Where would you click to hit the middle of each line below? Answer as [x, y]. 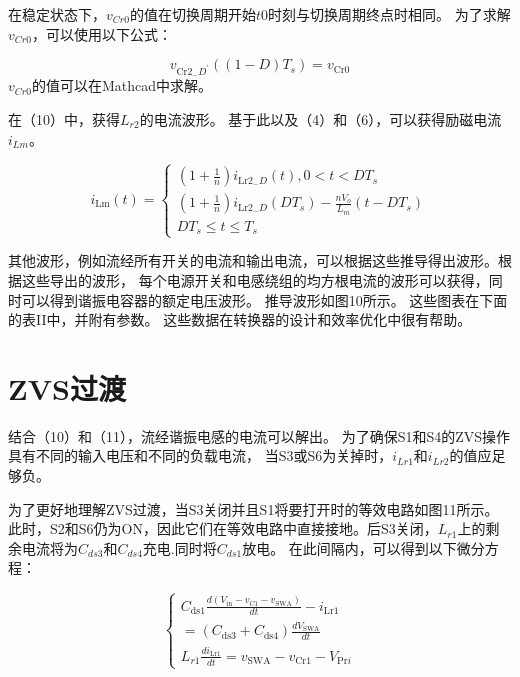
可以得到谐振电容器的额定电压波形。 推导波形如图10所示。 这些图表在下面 [264, 299]
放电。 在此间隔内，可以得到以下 [349, 547]
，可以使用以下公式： [101, 33]
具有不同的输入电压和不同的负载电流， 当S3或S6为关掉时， [200, 455]
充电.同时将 [179, 547]
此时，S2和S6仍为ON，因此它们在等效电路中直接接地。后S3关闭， [223, 528]
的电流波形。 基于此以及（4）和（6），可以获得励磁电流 [320, 118]
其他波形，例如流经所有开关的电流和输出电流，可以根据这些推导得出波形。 [253, 260]
